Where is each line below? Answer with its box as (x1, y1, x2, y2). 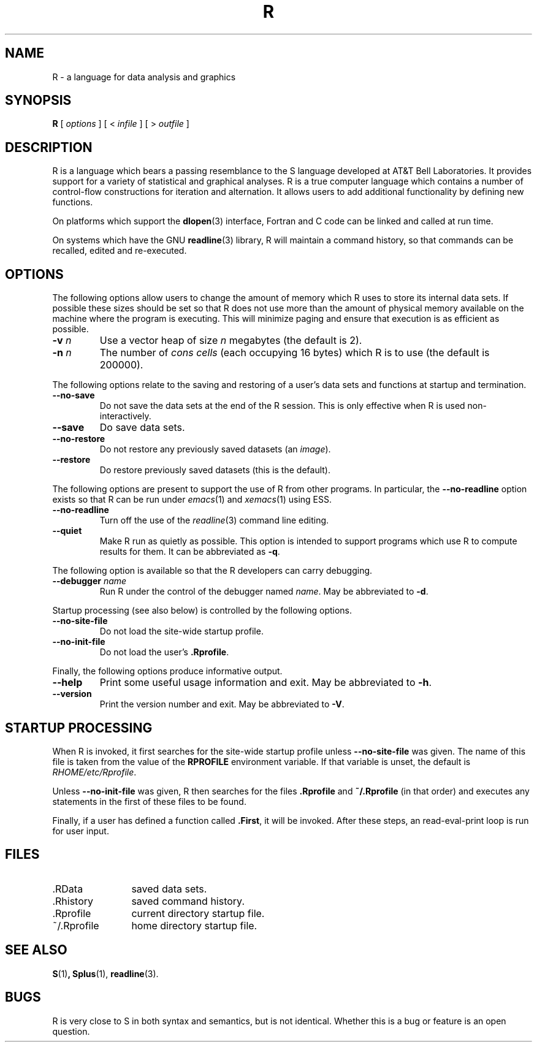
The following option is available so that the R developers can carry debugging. (52, 565, 373, 576)
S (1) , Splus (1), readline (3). (52, 968, 159, 979)
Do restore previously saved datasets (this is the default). (99, 465, 330, 476)
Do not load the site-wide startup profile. (99, 626, 264, 637)
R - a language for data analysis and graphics (52, 71, 236, 82)
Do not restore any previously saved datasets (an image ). (99, 444, 331, 455)
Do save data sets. (99, 421, 185, 434)
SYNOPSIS (5, 93, 72, 109)
